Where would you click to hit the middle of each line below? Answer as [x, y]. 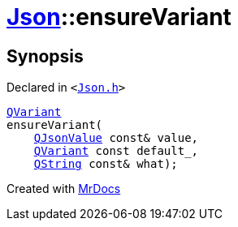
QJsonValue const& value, [116, 138]
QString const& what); [106, 164]
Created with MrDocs [64, 189]
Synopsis [45, 56]
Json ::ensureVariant [119, 17]
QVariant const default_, [116, 151]
